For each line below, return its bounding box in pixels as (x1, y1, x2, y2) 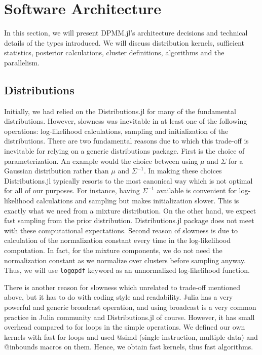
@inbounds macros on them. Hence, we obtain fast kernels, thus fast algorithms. (4, 341, 253, 352)
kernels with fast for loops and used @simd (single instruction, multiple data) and (4, 331, 258, 342)
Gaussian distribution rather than (4, 165, 109, 176)
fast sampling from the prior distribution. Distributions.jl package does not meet (4, 215, 254, 226)
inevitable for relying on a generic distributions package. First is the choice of (4, 146, 245, 156)
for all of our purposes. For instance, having (4, 185, 140, 196)
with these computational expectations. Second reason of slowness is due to (4, 225, 238, 235)
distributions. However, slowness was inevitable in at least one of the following (4, 116, 247, 126)
